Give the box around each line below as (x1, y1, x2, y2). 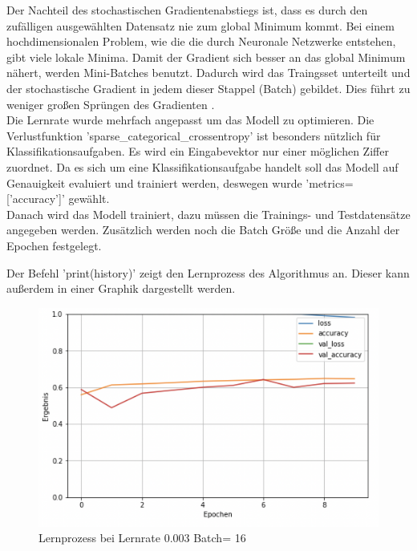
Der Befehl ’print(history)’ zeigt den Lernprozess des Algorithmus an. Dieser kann (6, 264, 410, 281)
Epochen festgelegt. (6, 237, 102, 253)
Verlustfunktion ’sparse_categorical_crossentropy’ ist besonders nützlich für (6, 127, 381, 144)
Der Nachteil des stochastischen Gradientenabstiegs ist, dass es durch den (6, 2, 368, 18)
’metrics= (306, 174, 354, 191)
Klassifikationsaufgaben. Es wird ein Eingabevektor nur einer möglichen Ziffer (6, 143, 389, 160)
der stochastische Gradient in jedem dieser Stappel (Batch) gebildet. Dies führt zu (6, 79, 411, 96)
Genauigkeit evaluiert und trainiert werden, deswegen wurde (6, 174, 302, 191)
